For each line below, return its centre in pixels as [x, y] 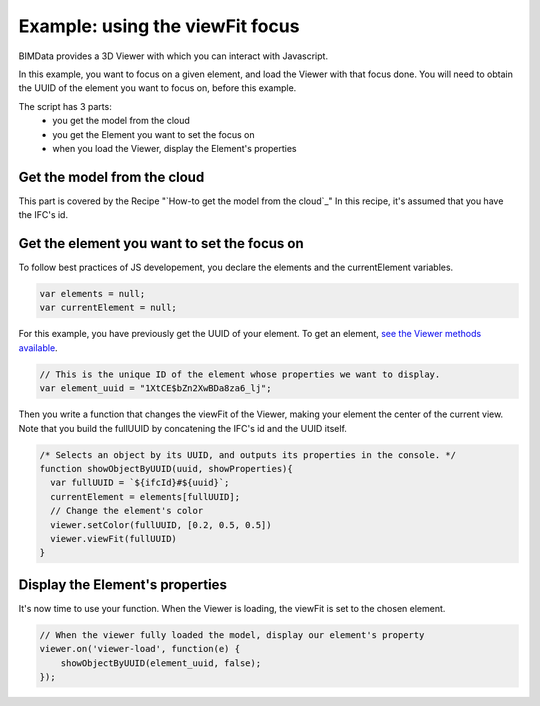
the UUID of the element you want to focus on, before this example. [157, 88]
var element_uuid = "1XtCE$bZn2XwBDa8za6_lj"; [155, 388]
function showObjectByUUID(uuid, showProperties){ [166, 468]
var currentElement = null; [108, 308]
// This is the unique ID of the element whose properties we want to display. [240, 374]
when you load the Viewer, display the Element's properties [174, 148]
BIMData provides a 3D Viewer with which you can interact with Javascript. [173, 56]
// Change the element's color [127, 511]
